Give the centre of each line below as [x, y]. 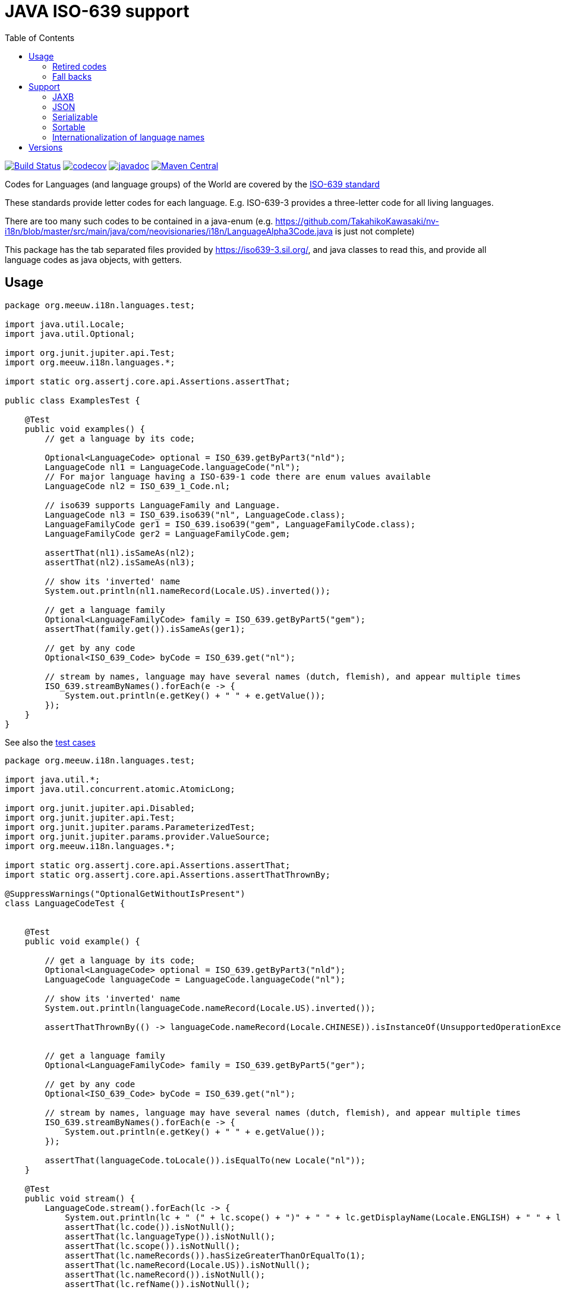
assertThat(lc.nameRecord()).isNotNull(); [165, 1274]
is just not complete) [375, 231]
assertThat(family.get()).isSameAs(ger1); [145, 629]
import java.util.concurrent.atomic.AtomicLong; [120, 789]
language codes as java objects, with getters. [93, 259]
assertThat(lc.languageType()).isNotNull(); [170, 1236]
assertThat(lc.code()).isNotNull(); [150, 1227]
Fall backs [72, 76]
